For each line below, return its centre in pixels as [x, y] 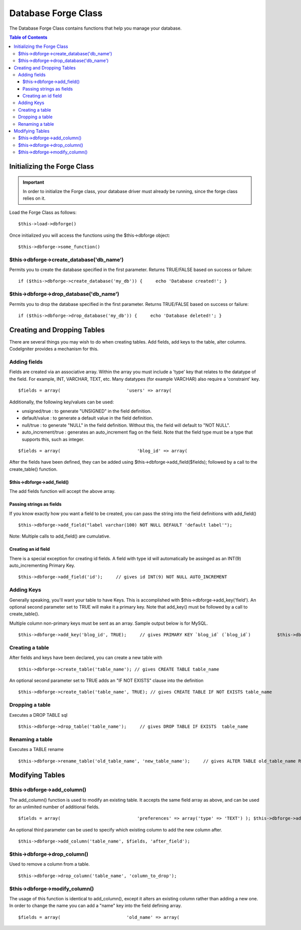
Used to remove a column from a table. [50, 864]
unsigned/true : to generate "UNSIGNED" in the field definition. [87, 411]
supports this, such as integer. [53, 439]
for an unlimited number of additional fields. [54, 807]
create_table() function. [33, 469]
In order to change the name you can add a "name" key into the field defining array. [96, 906]
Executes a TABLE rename [36, 749]
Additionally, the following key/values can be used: [61, 402]
